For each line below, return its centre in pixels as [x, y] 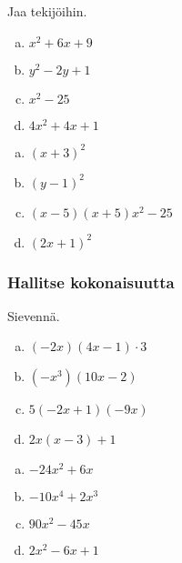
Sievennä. [34, 315]
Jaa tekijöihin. [47, 11]
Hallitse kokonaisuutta [91, 281]
